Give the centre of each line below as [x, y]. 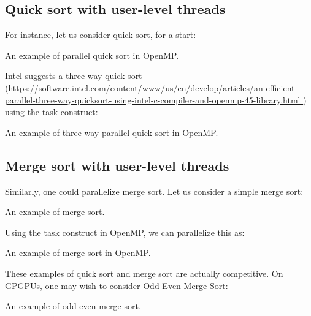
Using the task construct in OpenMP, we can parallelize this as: [125, 232]
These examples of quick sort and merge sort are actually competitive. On [144, 273]
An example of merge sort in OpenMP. [78, 253]
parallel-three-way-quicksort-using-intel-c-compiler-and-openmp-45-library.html [153, 100]
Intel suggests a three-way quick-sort [74, 76]
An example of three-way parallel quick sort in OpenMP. [112, 132]
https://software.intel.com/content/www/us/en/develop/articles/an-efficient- [153, 87]
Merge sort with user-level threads [117, 165]
